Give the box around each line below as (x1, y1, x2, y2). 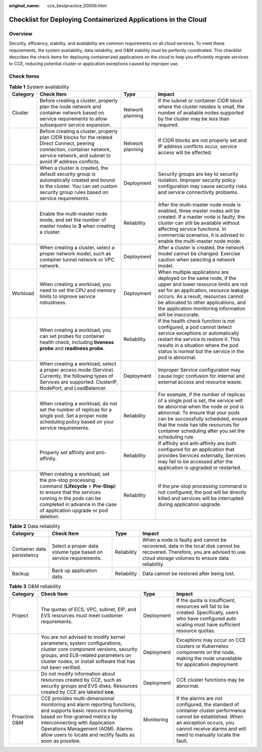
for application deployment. (176, 661, 240, 667)
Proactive (12, 713, 34, 720)
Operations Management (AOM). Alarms (40, 725, 133, 732)
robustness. (39, 299, 67, 306)
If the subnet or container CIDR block (158, 97, 243, 104)
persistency (12, 552, 39, 559)
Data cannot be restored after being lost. (142, 570, 235, 577)
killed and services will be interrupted (158, 495, 244, 501)
